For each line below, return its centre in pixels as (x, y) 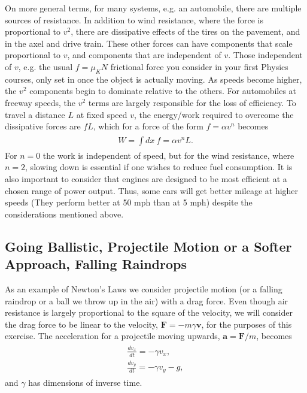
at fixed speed (102, 114)
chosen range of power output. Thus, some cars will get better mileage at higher (152, 190)
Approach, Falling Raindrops (96, 264)
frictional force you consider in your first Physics (199, 66)
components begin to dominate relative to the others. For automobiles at (163, 91)
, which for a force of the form (148, 126)
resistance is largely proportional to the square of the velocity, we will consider (149, 312)
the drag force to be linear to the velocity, (82, 324)
